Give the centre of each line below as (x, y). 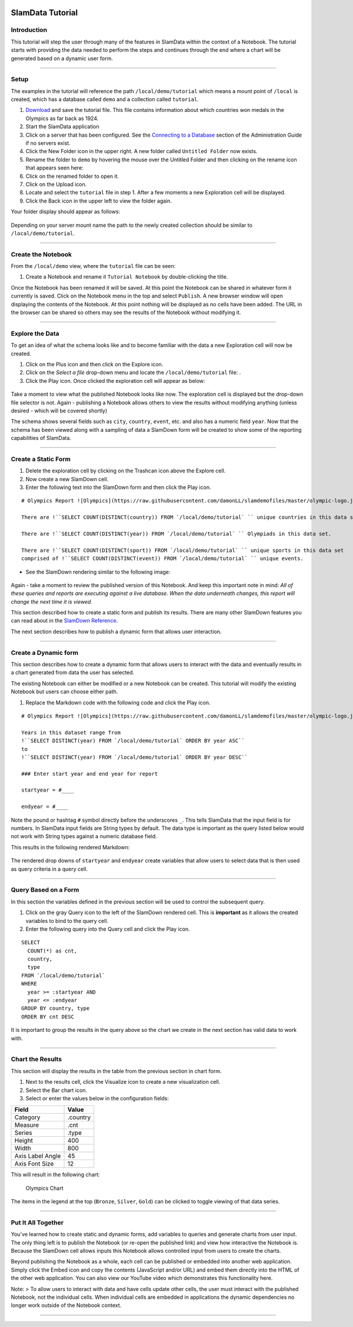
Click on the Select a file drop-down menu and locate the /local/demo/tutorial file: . (133, 373)
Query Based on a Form (45, 890)
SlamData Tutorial (44, 13)
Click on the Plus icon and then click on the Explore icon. (94, 364)
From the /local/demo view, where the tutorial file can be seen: (93, 266)
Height (24, 1141)
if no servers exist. (48, 143)
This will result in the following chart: (55, 1174)
